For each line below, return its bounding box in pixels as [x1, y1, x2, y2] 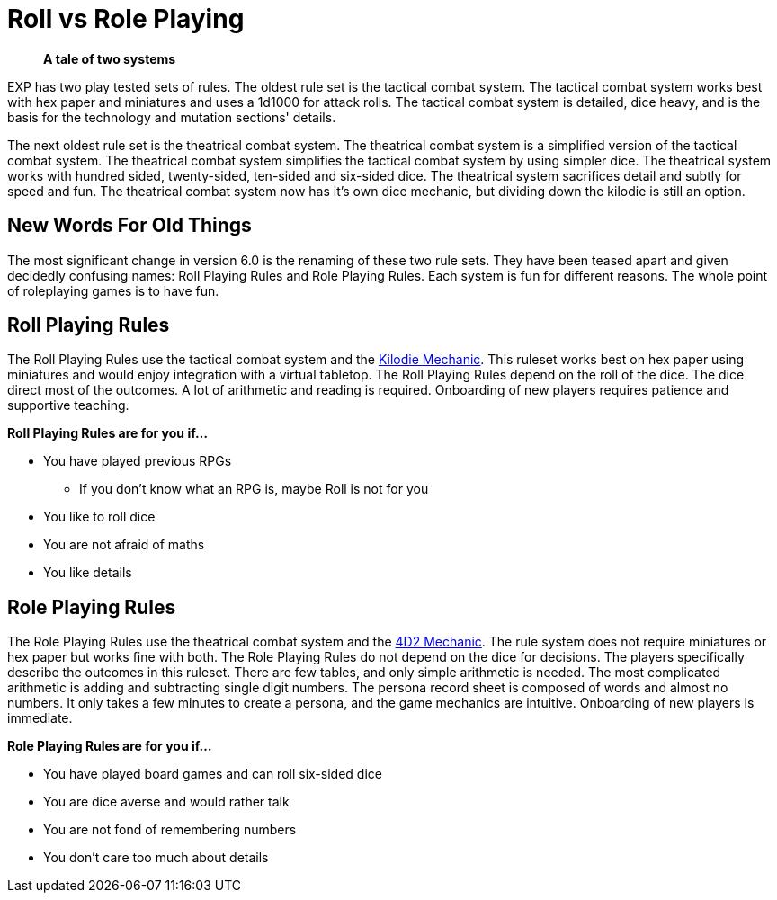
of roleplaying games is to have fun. [7, 282, 219, 299]
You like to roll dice [43, 509, 156, 525]
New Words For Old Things [7, 214, 252, 237]
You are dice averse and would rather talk [43, 794, 290, 810]
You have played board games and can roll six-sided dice [43, 766, 382, 782]
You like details [43, 565, 132, 581]
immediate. [7, 710, 73, 726]
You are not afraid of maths [43, 537, 205, 553]
